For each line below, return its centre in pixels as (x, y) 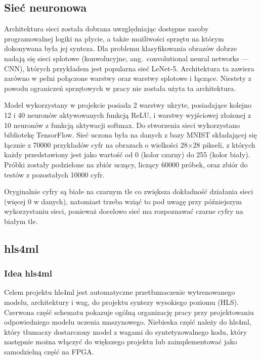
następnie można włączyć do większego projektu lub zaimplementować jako (121, 342)
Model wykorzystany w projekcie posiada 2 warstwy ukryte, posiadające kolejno (128, 105)
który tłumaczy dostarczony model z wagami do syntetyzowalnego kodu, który (126, 331)
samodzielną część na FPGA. (49, 352)
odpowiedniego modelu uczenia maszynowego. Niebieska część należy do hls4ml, (128, 322)
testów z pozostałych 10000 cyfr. (54, 174)
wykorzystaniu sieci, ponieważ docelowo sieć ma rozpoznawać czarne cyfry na (124, 211)
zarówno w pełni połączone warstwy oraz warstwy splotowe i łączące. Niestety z (128, 78)
